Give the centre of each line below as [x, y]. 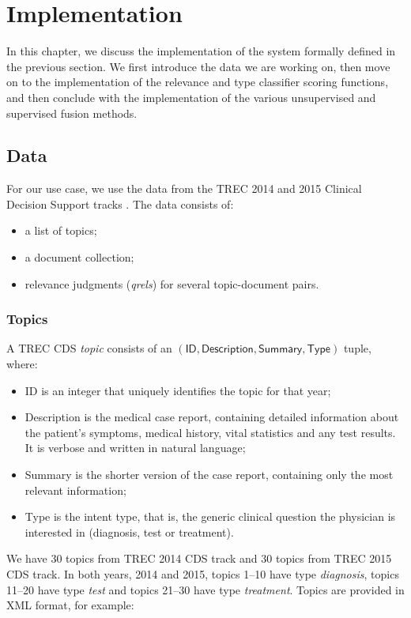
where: [22, 364]
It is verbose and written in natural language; [135, 448]
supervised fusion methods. [72, 113]
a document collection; [79, 257]
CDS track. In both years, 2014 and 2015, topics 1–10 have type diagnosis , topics [203, 574]
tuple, [357, 348]
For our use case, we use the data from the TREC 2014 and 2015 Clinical [184, 188]
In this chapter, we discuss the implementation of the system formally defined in [201, 51]
